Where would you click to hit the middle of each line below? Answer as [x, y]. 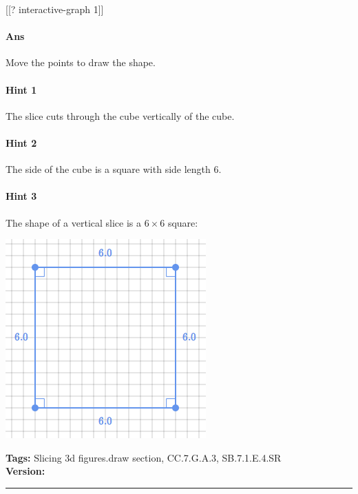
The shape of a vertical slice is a [74, 222]
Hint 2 [21, 142]
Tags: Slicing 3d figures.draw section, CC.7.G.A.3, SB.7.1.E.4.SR [144, 457]
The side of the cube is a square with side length [108, 169]
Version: [25, 471]
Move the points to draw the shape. [81, 62]
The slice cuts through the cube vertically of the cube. [120, 115]
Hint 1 [21, 89]
